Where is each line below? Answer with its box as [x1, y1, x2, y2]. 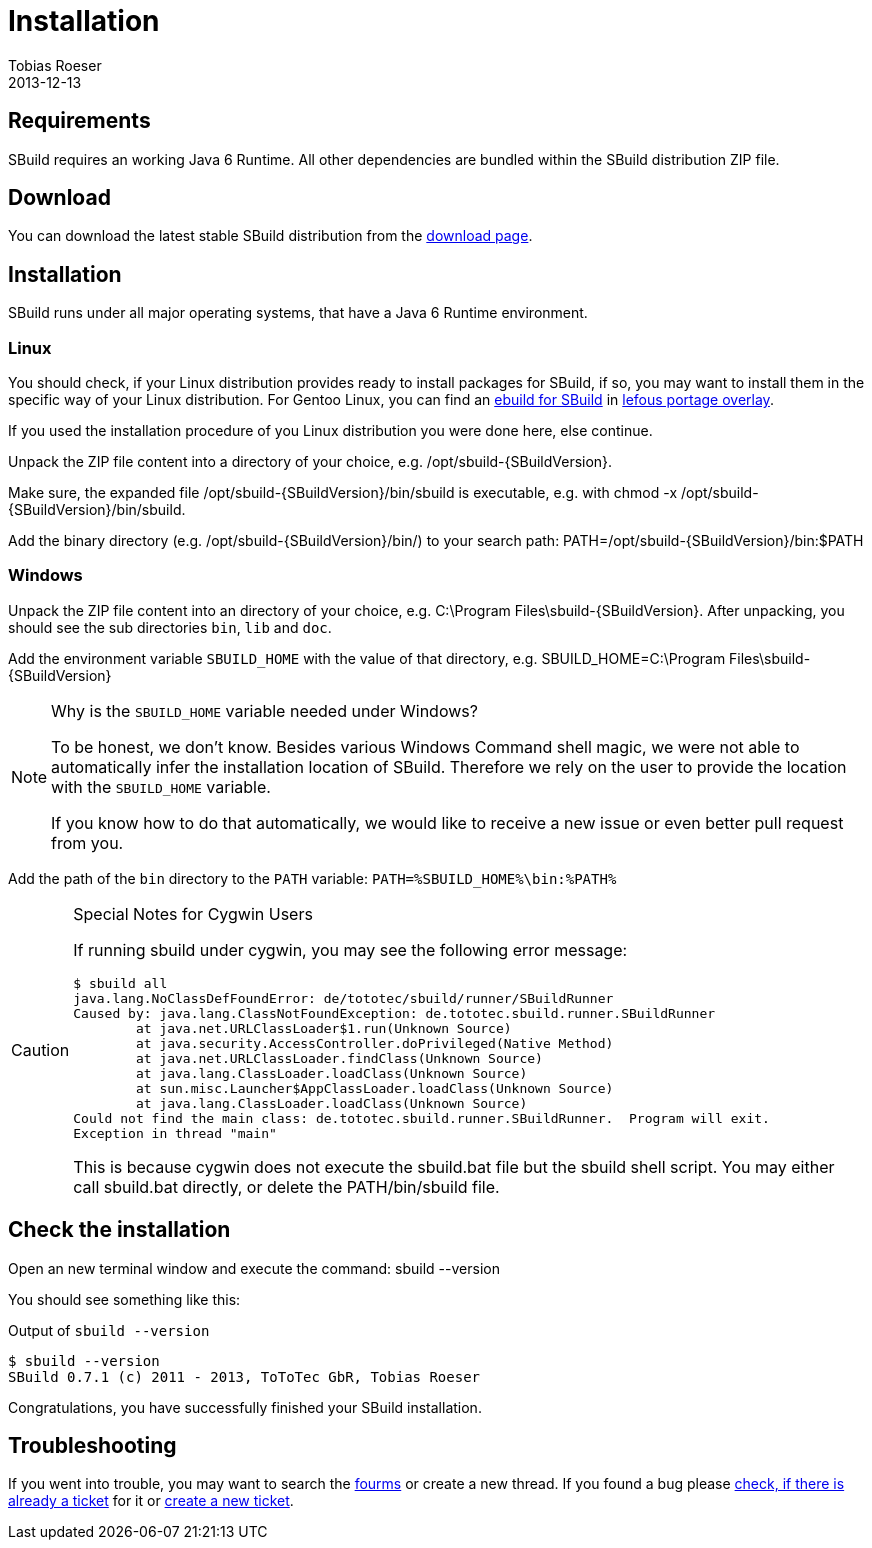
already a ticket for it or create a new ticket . [8, 1492, 294, 1510]
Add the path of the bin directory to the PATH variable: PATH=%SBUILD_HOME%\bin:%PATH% [8, 869, 617, 887]
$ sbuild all [73, 975, 168, 991]
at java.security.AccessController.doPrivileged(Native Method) [135, 1035, 614, 1051]
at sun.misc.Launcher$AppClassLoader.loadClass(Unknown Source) [135, 1080, 614, 1096]
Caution [11, 1040, 70, 1061]
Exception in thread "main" [73, 1125, 277, 1141]
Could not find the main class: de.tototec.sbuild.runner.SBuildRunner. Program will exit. [73, 1110, 770, 1126]
